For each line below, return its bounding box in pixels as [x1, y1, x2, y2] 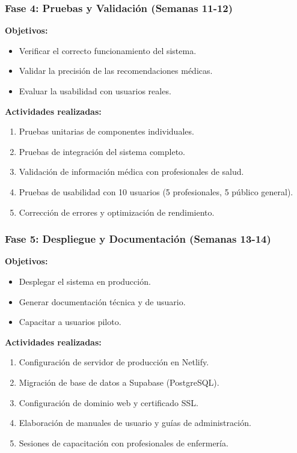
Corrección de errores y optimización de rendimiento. [19, 205, 215, 218]
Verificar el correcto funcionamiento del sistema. [19, 44, 197, 56]
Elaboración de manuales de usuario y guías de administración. [19, 416, 251, 429]
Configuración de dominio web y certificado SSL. [19, 396, 198, 409]
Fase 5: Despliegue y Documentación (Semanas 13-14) [5, 231, 271, 246]
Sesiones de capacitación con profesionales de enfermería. [19, 436, 228, 449]
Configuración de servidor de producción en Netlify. [19, 356, 209, 368]
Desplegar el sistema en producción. [19, 275, 151, 287]
